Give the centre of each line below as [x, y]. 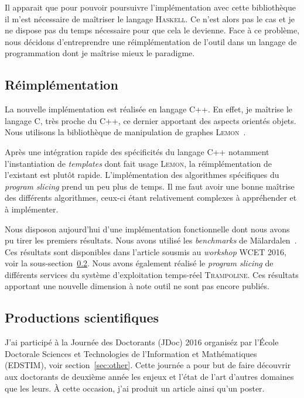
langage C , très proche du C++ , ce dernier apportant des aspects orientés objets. [151, 120]
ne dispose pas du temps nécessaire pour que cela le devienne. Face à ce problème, [152, 30]
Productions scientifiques [82, 318]
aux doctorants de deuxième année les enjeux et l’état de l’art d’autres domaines [149, 377]
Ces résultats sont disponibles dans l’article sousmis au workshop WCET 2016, [146, 251]
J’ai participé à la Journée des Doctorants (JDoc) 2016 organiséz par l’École [142, 342]
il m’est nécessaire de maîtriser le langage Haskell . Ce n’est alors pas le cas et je [150, 18]
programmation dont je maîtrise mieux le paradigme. [100, 53]
